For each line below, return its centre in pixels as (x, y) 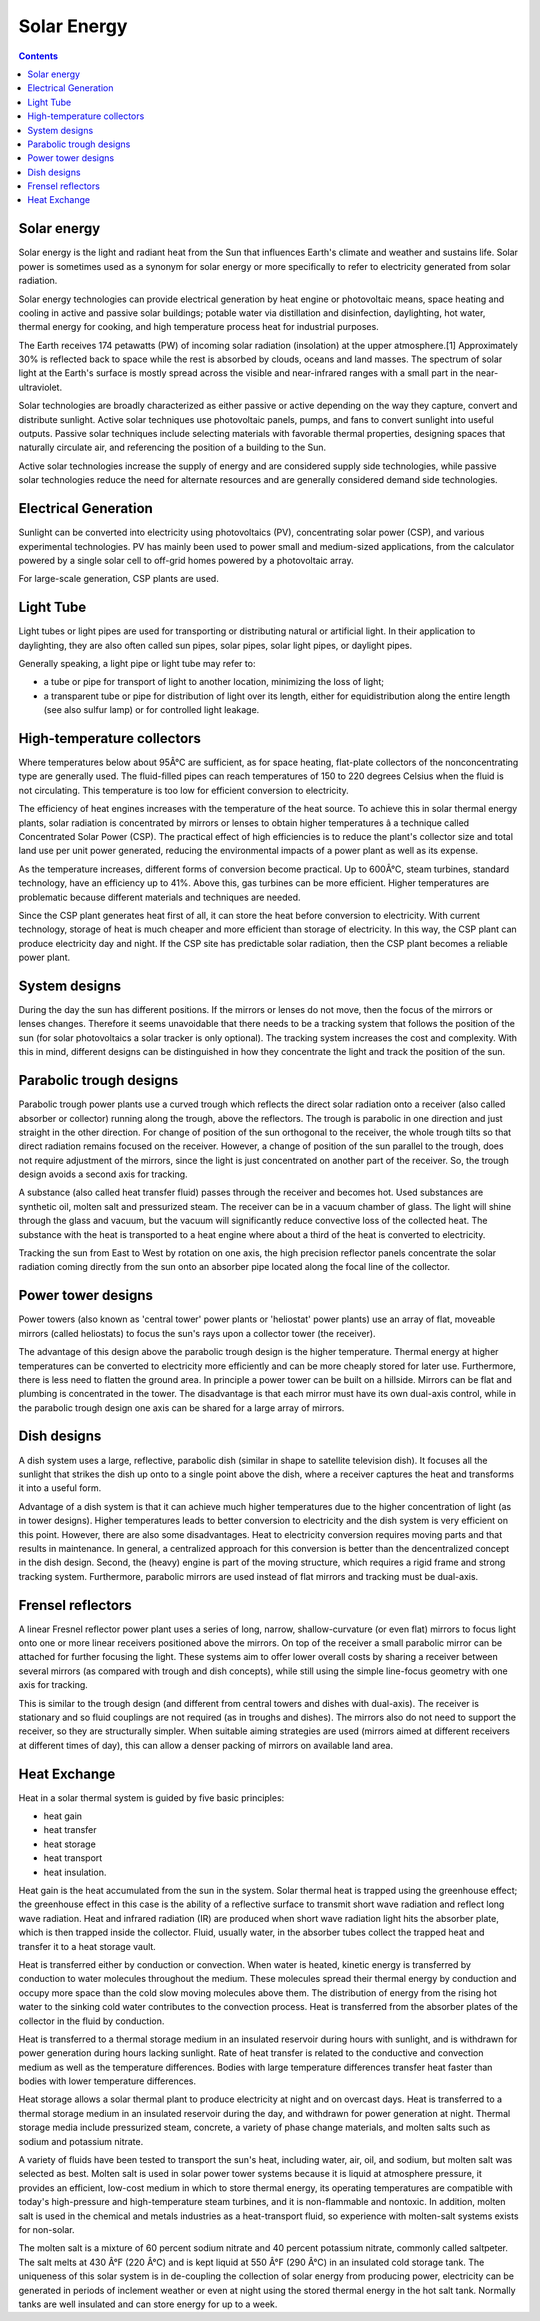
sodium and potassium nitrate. (81, 2141)
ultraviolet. (40, 387)
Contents (38, 56)
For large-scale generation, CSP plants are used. (118, 579)
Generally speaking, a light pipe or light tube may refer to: (137, 663)
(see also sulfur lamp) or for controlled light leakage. (151, 710)
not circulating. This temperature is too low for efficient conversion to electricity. (183, 790)
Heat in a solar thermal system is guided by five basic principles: (151, 1797)
